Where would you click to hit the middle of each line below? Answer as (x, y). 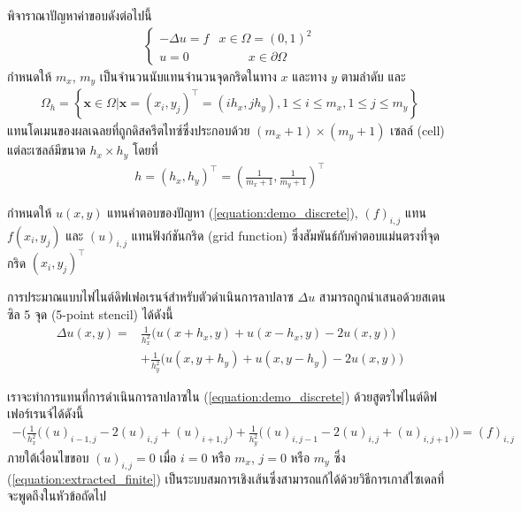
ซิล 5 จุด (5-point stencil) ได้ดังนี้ (90, 313)
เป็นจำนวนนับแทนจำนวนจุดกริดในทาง (188, 76)
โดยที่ (145, 150)
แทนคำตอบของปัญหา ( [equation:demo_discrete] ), (233, 213)
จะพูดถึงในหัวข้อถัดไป (57, 496)
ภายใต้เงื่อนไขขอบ (48, 457)
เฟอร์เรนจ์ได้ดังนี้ (46, 413)
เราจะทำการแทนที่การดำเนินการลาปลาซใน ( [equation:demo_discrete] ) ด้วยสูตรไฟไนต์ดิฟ (222, 396)
